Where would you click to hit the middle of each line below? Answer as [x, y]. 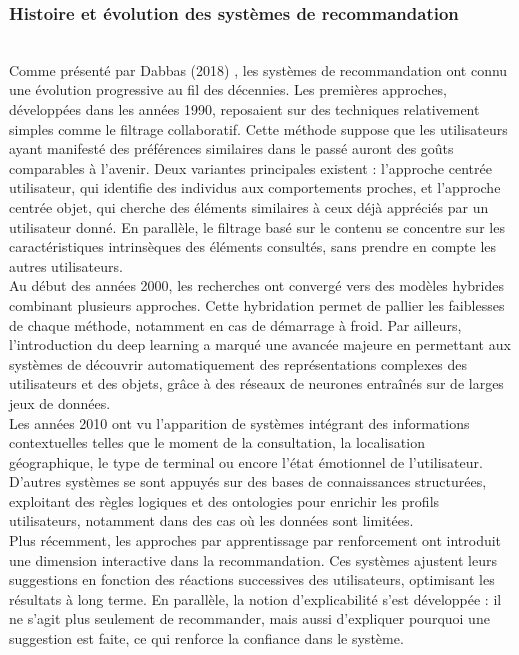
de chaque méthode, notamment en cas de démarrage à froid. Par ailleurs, [235, 324]
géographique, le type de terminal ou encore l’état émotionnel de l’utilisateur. [246, 461]
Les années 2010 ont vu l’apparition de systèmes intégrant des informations [239, 422]
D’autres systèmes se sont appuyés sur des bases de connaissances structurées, [248, 481]
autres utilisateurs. [66, 265]
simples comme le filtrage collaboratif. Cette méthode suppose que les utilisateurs [258, 128]
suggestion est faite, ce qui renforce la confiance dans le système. [206, 638]
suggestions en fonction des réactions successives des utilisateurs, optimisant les [252, 579]
